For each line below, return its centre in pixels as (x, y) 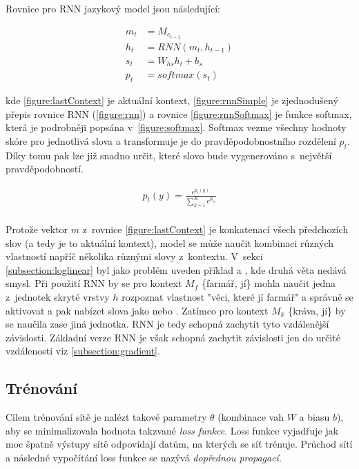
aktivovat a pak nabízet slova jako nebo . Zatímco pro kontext (137, 310)
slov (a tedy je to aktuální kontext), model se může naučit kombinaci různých (170, 242)
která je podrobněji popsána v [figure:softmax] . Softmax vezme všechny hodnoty (176, 127)
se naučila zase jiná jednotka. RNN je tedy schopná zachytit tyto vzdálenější (167, 324)
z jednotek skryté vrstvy (58, 296)
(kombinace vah (251, 417)
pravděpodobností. (45, 169)
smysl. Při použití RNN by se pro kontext (94, 283)
